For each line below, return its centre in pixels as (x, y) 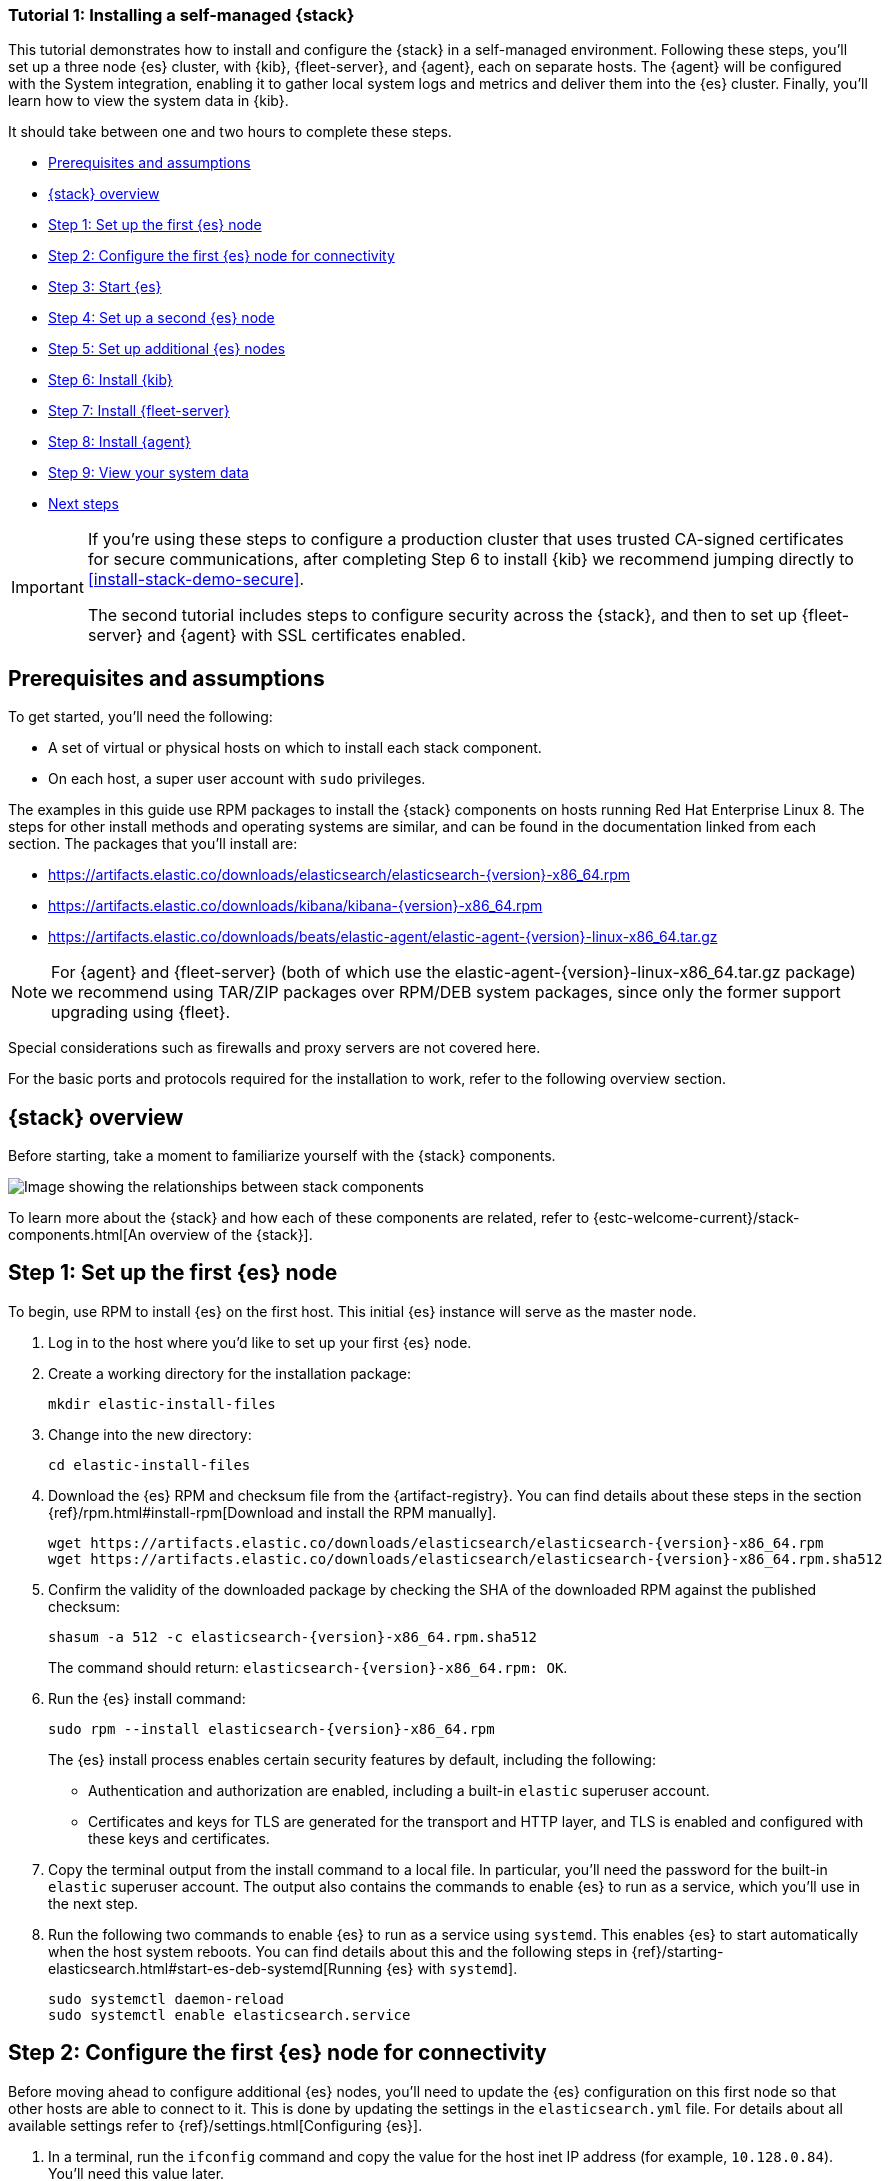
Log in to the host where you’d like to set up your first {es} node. (260, 1342)
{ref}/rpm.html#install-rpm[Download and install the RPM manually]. (272, 1512)
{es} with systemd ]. (452, 1968)
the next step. (93, 1903)
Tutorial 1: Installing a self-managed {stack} (181, 15)
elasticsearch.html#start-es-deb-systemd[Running (215, 1968)
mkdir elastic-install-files (162, 1403)
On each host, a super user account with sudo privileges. (237, 779)
